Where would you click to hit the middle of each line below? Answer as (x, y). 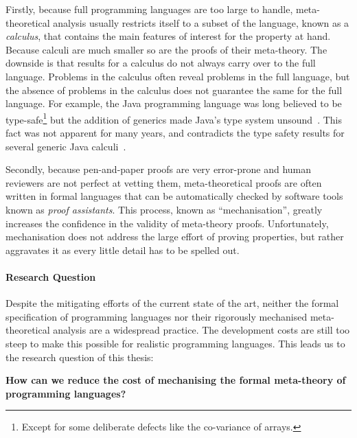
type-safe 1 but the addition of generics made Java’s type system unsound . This (174, 118)
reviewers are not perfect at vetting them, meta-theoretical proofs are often (164, 182)
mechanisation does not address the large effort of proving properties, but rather (175, 237)
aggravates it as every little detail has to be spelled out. (123, 250)
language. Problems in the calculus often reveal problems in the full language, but (178, 76)
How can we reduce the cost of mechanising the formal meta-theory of (176, 380)
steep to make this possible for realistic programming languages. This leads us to (175, 343)
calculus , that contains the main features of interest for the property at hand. (168, 36)
